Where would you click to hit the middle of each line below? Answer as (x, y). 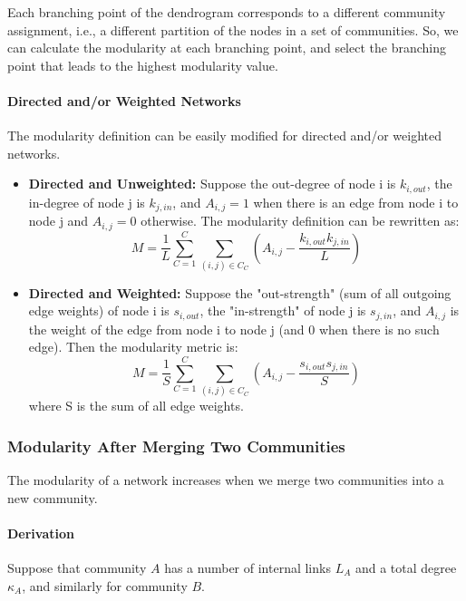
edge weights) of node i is (99, 310)
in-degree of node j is (87, 202)
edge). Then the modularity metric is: (133, 347)
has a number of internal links (248, 567)
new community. (53, 497)
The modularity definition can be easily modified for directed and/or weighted (224, 136)
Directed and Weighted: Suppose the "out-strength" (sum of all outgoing (240, 292)
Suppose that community (77, 567)
